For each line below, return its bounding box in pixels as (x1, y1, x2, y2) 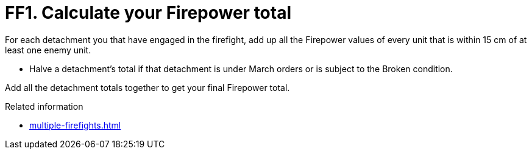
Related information (5, 101, 83, 112)
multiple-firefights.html (29, 119, 121, 130)
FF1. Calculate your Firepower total (5, 2, 292, 23)
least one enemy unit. (5, 44, 91, 55)
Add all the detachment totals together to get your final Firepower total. (5, 82, 290, 93)
